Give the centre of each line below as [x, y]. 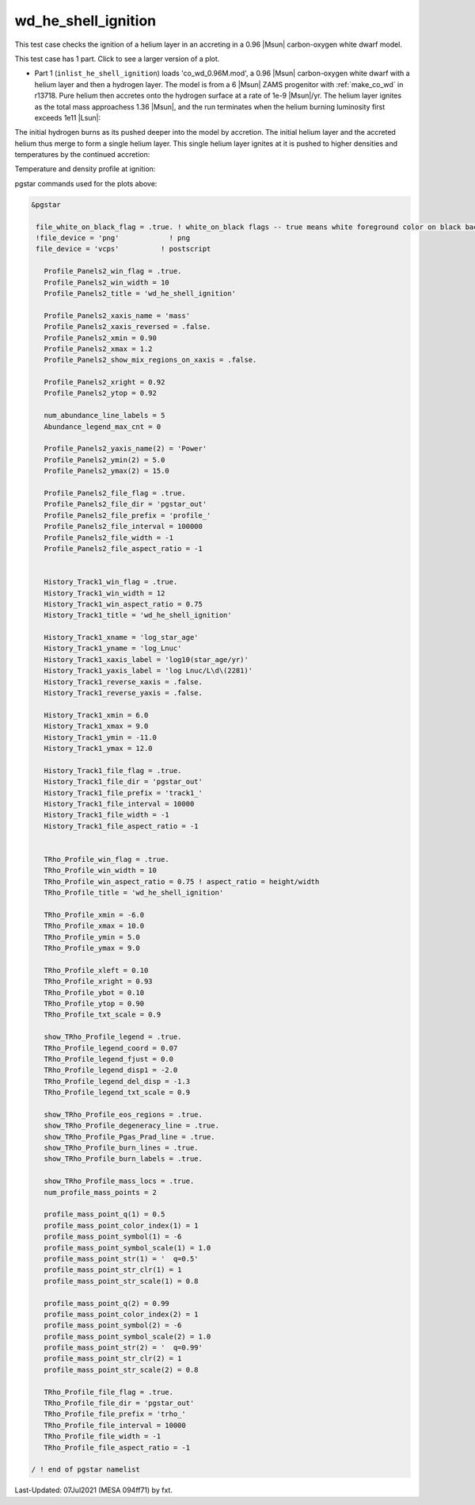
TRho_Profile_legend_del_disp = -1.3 [117, 1081]
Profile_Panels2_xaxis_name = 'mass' [117, 316]
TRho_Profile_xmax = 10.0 [94, 926]
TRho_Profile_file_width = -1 [103, 1436]
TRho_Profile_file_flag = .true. [109, 1392]
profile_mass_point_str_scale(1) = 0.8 [121, 1281]
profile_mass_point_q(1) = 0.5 [104, 1214]
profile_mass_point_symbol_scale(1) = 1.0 [127, 1248]
